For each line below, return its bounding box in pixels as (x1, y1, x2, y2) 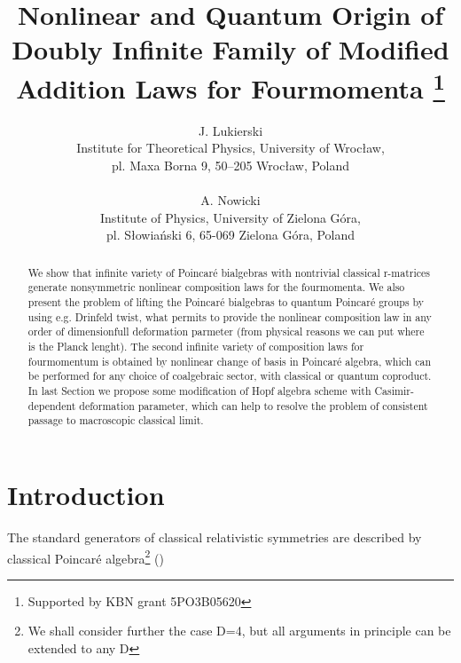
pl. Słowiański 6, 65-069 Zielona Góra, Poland (105, 225, 356, 244)
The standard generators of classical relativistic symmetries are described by (7, 527, 422, 546)
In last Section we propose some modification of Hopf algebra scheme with (27, 383, 371, 399)
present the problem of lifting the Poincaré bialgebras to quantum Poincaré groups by (27, 295, 425, 310)
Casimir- (374, 383, 414, 399)
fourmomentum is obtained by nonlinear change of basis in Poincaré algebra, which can (27, 353, 432, 368)
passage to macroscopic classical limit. (27, 413, 204, 428)
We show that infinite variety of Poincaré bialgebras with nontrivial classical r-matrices (27, 264, 430, 280)
